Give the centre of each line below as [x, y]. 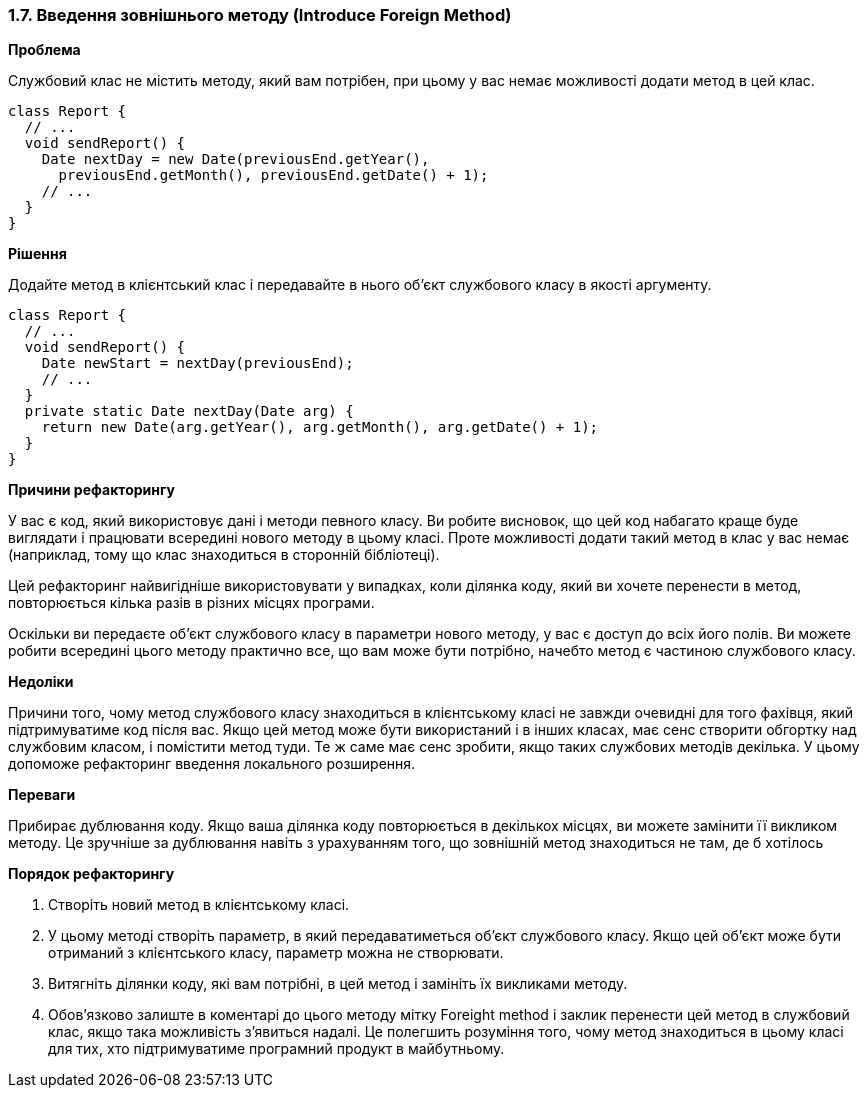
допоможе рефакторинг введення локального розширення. [212, 764]
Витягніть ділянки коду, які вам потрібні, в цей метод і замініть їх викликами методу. [338, 984]
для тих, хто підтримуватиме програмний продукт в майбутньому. [276, 1049]
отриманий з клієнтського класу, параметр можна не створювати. [276, 953]
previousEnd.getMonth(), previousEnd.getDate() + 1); [273, 175]
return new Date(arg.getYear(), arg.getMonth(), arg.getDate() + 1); [320, 427]
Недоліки [41, 682]
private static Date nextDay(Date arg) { [189, 411]
